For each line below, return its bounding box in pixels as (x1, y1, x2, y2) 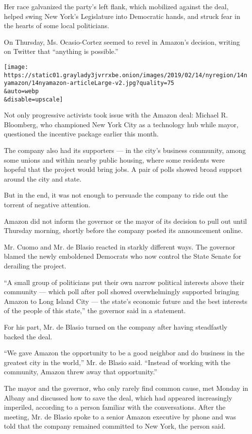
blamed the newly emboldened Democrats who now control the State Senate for (4, 251, 241, 261)
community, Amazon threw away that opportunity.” (4, 367, 157, 377)
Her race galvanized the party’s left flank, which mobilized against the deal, (4, 1, 229, 11)
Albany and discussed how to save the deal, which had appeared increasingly (4, 392, 233, 402)
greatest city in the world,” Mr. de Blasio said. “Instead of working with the (4, 357, 231, 367)
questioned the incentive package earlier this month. (4, 129, 159, 139)
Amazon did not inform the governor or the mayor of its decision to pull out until (4, 216, 247, 226)
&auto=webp (4, 87, 39, 95)
